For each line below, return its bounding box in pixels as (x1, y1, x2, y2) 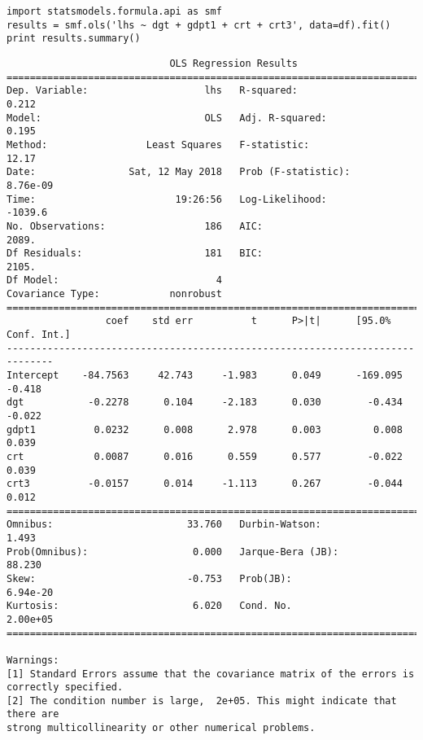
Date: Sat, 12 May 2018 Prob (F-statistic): (7, 166, 351, 178)
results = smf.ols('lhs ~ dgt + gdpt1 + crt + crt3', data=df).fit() (7, 19, 391, 31)
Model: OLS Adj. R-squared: (7, 112, 327, 124)
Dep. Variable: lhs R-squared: (7, 85, 298, 97)
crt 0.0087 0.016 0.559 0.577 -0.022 (7, 451, 403, 462)
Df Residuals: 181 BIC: (7, 247, 263, 260)
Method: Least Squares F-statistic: (7, 138, 310, 151)
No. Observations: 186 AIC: (7, 220, 263, 232)
